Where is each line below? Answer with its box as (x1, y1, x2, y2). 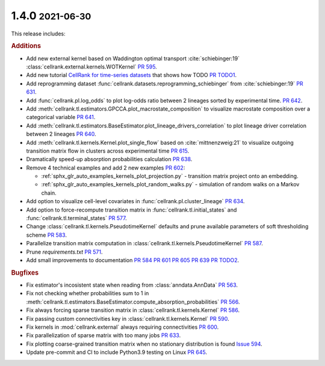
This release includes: (11, 30, 66, 37)
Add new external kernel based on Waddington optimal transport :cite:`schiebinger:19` (26, 55, 240, 62)
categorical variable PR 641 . (26, 114, 96, 121)
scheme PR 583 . (26, 231, 67, 239)
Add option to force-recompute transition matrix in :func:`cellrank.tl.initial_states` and (26, 206, 237, 213)
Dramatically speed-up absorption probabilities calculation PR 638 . (26, 156, 193, 163)
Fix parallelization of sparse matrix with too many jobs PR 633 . (26, 332, 181, 339)
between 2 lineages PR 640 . (26, 130, 96, 138)
